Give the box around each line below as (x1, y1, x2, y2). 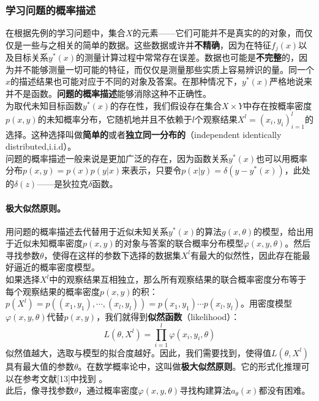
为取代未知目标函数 (6, 99, 83, 112)
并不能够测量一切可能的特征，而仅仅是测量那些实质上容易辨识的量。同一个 (13, 63, 314, 75)
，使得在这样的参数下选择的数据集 (43, 248, 181, 261)
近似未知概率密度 (13, 237, 83, 250)
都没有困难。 (258, 384, 310, 397)
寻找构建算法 (179, 384, 231, 397)
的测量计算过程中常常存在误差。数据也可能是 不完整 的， (76, 51, 299, 64)
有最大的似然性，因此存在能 (190, 248, 302, 261)
